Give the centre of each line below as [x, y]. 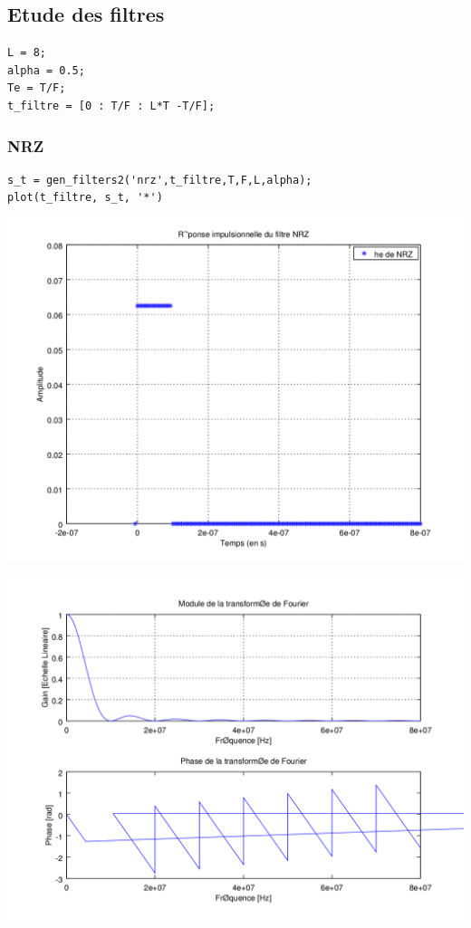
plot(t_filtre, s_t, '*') [85, 198]
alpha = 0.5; [46, 70]
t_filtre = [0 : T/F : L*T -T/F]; [111, 105]
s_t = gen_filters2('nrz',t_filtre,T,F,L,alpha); [160, 180]
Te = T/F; [37, 88]
